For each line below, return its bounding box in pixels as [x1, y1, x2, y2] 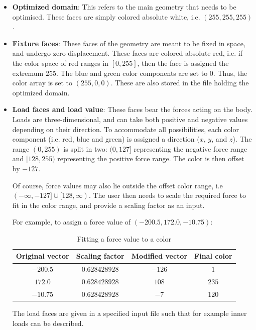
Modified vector [131, 251, 188, 261]
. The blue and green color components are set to [56, 67, 208, 78]
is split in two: [63, 143, 107, 154]
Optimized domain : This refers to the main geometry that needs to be [12, 2, 236, 12]
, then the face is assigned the [137, 57, 229, 68]
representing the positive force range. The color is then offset [57, 153, 244, 164]
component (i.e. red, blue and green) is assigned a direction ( [12, 134, 200, 144]
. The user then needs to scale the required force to [88, 190, 246, 200]
